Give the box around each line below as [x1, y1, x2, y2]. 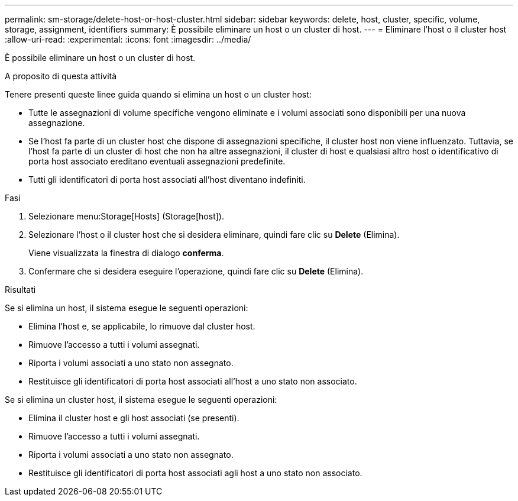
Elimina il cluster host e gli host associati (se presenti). [28, 413, 239, 423]
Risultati [5, 285, 36, 295]
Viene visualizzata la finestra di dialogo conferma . [28, 248, 224, 258]
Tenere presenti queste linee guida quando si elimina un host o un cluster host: [5, 89, 312, 99]
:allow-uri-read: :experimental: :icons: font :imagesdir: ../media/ [5, 34, 251, 44]
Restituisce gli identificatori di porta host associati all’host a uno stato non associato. [28, 376, 357, 386]
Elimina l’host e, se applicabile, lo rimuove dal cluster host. [28, 321, 255, 331]
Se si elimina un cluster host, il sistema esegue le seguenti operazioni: [5, 395, 277, 405]
